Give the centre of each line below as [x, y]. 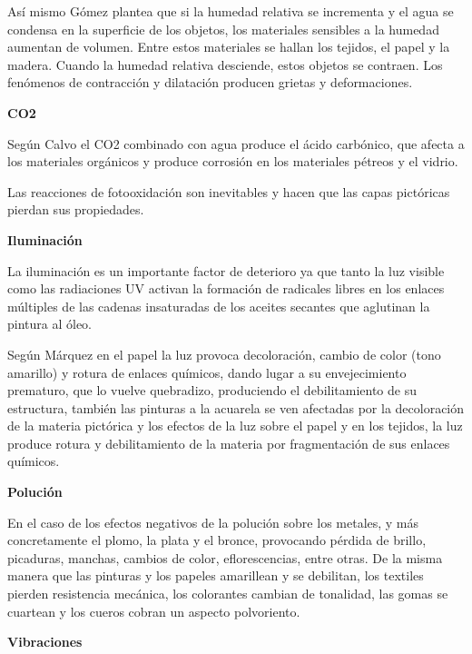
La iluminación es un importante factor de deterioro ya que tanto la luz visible [226, 270]
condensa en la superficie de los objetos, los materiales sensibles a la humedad [223, 29]
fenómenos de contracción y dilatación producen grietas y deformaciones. [210, 82]
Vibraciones [45, 642]
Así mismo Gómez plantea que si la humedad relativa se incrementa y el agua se [231, 11]
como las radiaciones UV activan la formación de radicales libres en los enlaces [226, 288]
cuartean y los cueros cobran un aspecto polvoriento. [154, 611]
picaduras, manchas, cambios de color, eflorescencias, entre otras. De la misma [225, 557]
